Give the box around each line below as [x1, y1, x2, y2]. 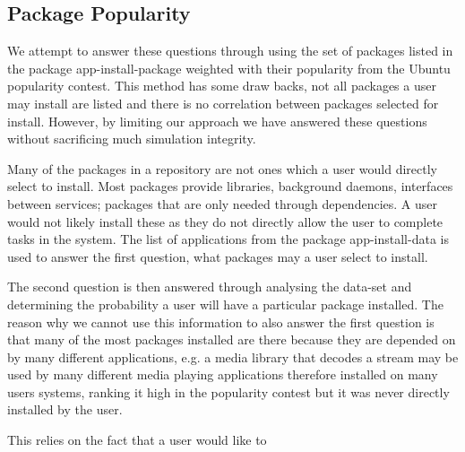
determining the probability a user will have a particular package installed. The [7, 294, 443, 313]
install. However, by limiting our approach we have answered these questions [7, 111, 427, 130]
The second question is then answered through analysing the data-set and [7, 277, 412, 296]
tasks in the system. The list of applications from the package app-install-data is [7, 230, 449, 248]
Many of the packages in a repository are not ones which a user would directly [7, 159, 437, 178]
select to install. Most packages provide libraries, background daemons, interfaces [7, 177, 453, 196]
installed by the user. [7, 400, 123, 419]
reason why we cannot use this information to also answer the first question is [7, 312, 435, 331]
